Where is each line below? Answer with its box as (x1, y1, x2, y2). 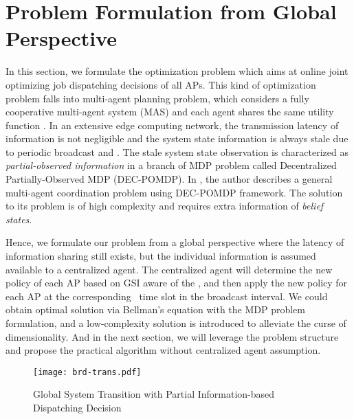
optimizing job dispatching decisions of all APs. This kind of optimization (5, 77, 316, 91)
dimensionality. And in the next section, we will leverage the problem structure (5, 329, 339, 343)
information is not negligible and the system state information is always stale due (5, 131, 349, 146)
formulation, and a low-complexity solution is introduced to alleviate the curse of (5, 316, 346, 330)
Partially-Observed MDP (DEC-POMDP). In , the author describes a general (5, 172, 333, 186)
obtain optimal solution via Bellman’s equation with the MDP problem (5, 302, 305, 317)
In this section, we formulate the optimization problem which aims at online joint (5, 64, 349, 78)
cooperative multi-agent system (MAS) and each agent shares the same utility (5, 104, 334, 119)
